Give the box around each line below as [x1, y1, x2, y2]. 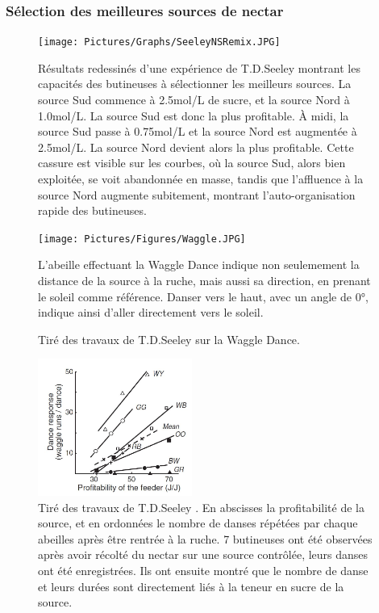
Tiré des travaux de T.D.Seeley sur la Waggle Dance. [38, 330, 300, 347]
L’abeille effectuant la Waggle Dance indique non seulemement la [38, 256, 360, 273]
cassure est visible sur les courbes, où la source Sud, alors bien [38, 154, 346, 171]
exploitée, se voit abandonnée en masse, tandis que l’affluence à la [38, 170, 364, 187]
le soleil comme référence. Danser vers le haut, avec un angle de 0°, [38, 288, 369, 304]
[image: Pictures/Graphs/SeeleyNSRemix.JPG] [38, 36, 281, 48]
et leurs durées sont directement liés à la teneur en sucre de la [38, 577, 344, 594]
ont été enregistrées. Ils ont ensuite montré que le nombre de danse [38, 562, 369, 579]
